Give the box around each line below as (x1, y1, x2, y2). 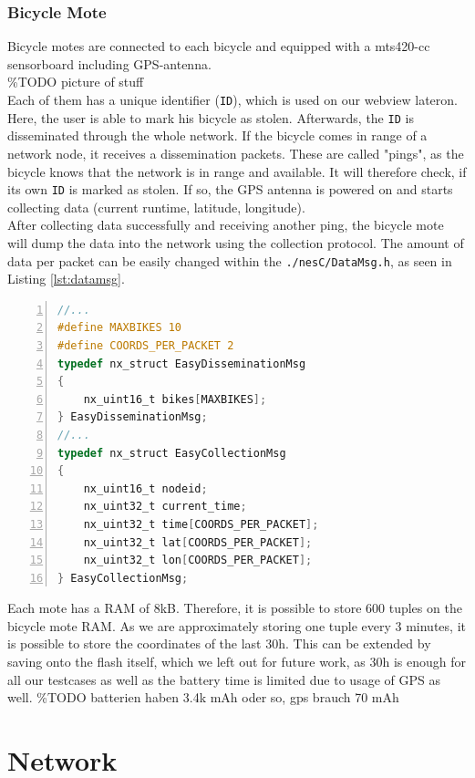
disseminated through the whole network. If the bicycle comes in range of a (7, 126, 428, 145)
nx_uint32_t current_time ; (83, 500, 247, 513)
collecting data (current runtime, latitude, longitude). (7, 197, 305, 216)
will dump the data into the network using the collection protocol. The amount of (7, 233, 464, 252)
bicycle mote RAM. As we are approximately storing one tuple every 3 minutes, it (7, 616, 466, 635)
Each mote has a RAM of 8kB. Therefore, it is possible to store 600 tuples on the (7, 598, 462, 617)
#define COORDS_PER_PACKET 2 (57, 338, 234, 352)
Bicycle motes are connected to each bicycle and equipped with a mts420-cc (7, 36, 430, 56)
